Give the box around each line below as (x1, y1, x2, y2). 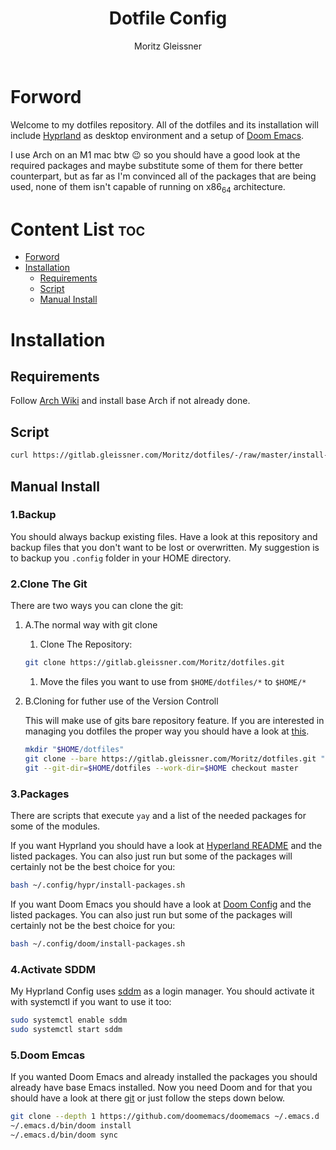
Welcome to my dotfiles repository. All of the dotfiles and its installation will (10, 118, 319, 131)
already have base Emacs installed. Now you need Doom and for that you (10, 1081, 313, 1093)
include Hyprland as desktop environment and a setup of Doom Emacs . (10, 129, 305, 141)
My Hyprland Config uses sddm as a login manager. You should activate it (10, 985, 315, 997)
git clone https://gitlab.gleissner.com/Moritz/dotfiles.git (24, 658, 286, 668)
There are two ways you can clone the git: (10, 600, 184, 612)
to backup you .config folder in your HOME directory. (10, 552, 232, 564)
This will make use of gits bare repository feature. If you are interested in (24, 714, 325, 726)
